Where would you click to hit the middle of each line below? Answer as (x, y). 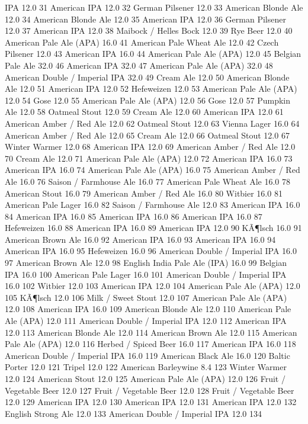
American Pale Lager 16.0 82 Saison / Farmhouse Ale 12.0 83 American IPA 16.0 (153, 205)
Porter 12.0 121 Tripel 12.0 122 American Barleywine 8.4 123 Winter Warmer (146, 367)
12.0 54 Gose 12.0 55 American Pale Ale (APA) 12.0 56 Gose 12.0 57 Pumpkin (147, 100)
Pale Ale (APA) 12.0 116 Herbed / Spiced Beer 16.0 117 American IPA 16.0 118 (150, 344)
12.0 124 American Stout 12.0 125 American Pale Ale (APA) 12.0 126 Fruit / (145, 378)
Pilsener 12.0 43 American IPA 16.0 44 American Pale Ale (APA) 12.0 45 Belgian (153, 54)
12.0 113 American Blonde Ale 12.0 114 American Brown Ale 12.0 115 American (151, 332)
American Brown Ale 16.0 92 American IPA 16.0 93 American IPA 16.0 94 (140, 239)
